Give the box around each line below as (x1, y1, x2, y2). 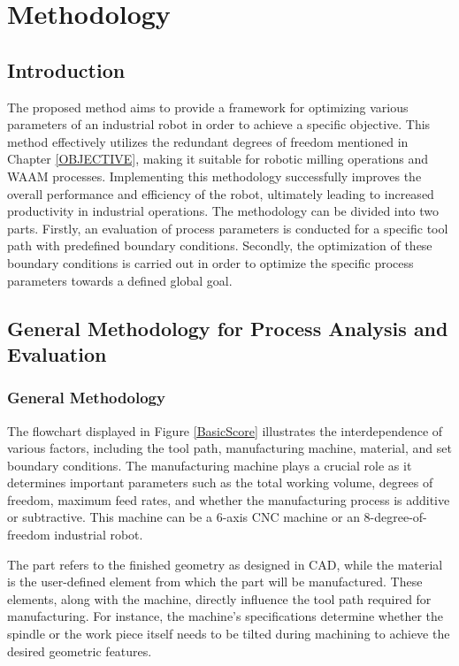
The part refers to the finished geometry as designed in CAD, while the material (7, 555, 443, 573)
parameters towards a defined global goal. (7, 271, 233, 289)
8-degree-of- (363, 508, 427, 526)
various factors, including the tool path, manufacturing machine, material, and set (7, 439, 452, 457)
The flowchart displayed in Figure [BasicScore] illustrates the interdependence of (7, 421, 443, 440)
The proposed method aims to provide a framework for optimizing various (7, 97, 409, 116)
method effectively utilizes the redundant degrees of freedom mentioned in (7, 132, 409, 150)
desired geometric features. (7, 641, 152, 660)
